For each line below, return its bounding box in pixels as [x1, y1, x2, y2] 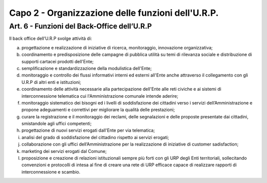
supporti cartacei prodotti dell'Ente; [21, 58, 94, 64]
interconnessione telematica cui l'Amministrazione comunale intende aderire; [21, 93, 178, 99]
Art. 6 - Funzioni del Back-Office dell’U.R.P [9, 22, 152, 31]
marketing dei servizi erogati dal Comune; [21, 148, 107, 154]
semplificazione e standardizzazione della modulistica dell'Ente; [21, 65, 152, 71]
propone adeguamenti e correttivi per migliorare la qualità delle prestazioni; [21, 107, 175, 113]
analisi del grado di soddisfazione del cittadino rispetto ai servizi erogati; [21, 134, 169, 140]
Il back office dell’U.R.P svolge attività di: [9, 36, 92, 41]
